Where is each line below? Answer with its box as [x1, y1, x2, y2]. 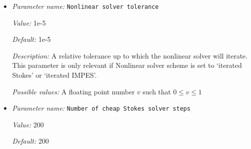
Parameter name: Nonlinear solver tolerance [12, 1, 159, 11]
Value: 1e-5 [12, 17, 46, 28]
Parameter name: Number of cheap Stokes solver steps [12, 103, 191, 113]
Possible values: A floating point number [12, 86, 135, 96]
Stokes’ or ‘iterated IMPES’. [12, 70, 97, 80]
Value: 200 [12, 119, 44, 129]
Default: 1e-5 [12, 34, 51, 44]
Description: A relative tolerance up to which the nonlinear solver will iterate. [12, 50, 248, 60]
